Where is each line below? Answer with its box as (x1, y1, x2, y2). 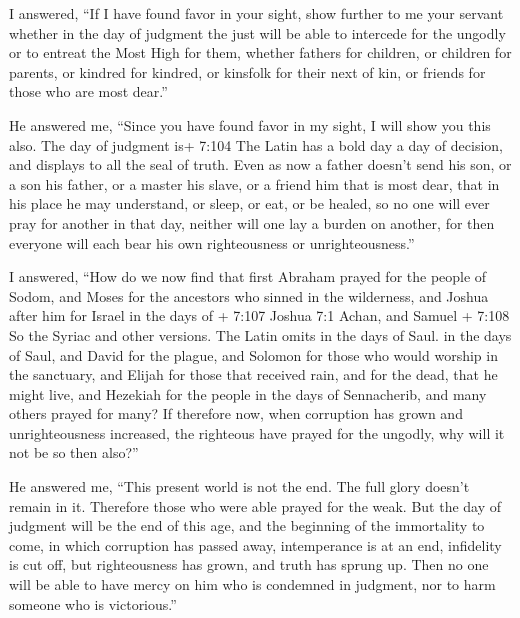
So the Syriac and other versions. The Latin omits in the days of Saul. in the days (9, 324, 512, 345)
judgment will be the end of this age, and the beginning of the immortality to (9, 515, 485, 536)
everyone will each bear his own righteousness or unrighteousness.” (9, 232, 415, 253)
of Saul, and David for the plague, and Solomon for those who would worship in (9, 344, 498, 365)
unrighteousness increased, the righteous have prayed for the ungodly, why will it (9, 422, 505, 443)
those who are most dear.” (9, 81, 168, 102)
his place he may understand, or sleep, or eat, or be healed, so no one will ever (9, 193, 490, 214)
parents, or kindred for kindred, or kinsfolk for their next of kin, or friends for (9, 61, 486, 82)
